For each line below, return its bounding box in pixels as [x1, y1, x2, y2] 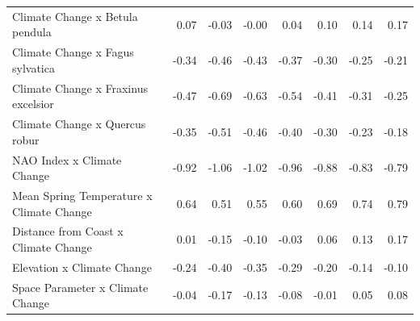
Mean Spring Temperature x [12, 186, 153, 203]
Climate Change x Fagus [12, 44, 134, 60]
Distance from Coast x [12, 223, 124, 240]
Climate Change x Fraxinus [12, 79, 148, 96]
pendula [12, 23, 52, 40]
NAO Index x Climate [12, 151, 122, 168]
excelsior [12, 95, 54, 112]
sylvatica [12, 59, 55, 76]
